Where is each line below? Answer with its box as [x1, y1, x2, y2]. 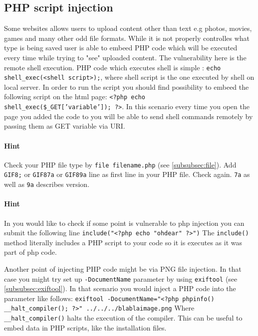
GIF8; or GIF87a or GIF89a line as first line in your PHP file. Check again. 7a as [4, 169, 250, 179]
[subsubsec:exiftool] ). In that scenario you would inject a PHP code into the [4, 283, 236, 294]
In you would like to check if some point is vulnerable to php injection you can [4, 217, 245, 228]
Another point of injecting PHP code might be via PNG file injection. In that [4, 263, 242, 274]
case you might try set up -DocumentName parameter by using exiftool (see [4, 273, 238, 284]
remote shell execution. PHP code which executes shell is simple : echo [4, 62, 221, 72]
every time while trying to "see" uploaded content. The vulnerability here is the [4, 52, 247, 62]
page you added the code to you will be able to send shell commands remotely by [4, 111, 253, 121]
